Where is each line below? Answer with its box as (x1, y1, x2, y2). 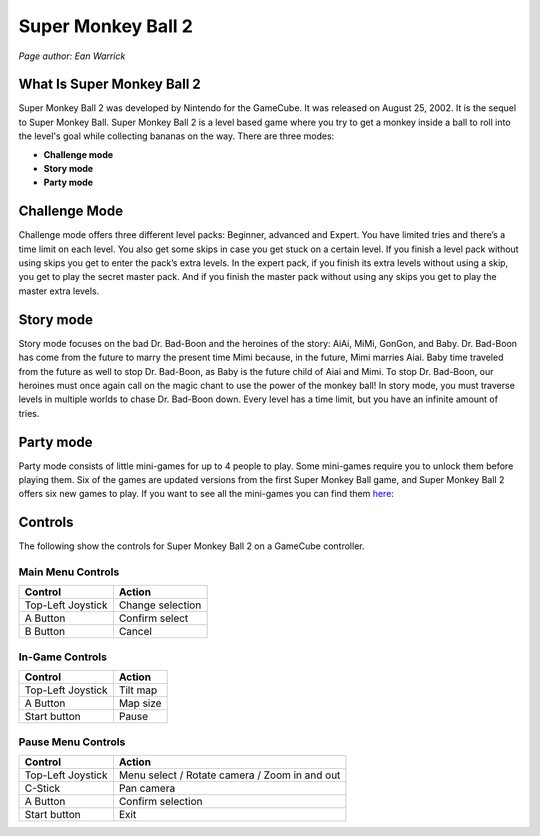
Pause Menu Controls (18, 735, 126, 749)
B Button (24, 625, 65, 639)
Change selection (118, 598, 202, 612)
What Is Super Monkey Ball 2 (18, 76, 202, 93)
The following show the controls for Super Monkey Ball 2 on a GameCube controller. (18, 540, 365, 552)
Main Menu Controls (18, 565, 120, 579)
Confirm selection (118, 794, 203, 808)
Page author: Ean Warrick (18, 50, 126, 62)
